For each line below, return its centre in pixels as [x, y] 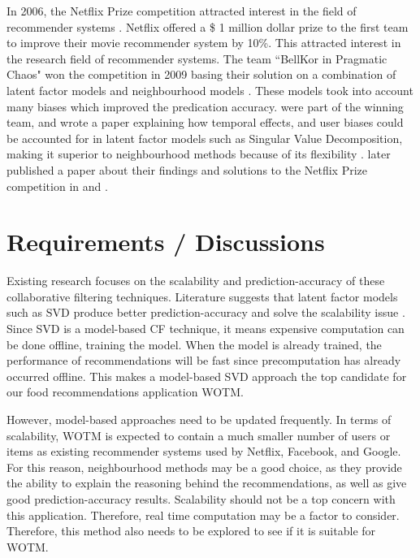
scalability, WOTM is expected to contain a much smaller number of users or [199, 435]
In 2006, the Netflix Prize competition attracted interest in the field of [182, 11]
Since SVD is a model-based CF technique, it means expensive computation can [206, 329]
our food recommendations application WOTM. [125, 392]
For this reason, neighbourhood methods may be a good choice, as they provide [204, 467]
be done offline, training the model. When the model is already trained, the [194, 344]
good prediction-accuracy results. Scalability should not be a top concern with [201, 498]
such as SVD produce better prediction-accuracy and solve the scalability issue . [206, 312]
